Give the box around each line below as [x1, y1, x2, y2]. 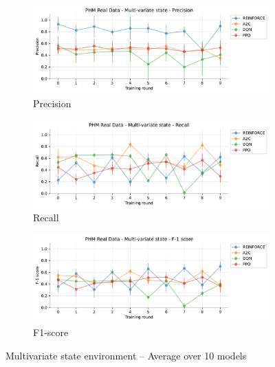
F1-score [33, 324, 69, 339]
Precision [33, 96, 71, 110]
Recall [33, 210, 59, 225]
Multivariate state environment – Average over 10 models [5, 348, 247, 362]
